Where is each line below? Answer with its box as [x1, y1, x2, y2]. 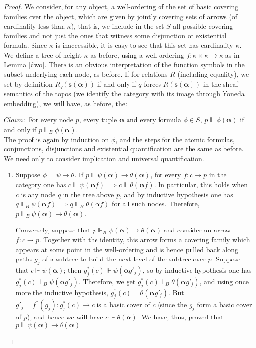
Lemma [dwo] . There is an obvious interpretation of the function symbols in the [4, 59, 245, 69]
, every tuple [79, 115, 117, 125]
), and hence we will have [27, 312, 103, 322]
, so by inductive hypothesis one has [142, 264, 252, 275]
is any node [21, 189, 56, 199]
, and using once [199, 276, 249, 286]
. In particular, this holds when [154, 179, 248, 189]
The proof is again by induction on [4, 134, 109, 144]
